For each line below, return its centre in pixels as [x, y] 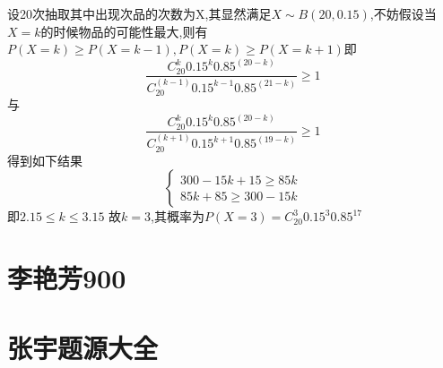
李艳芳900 [67, 277]
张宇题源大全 [83, 348]
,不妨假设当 [403, 13]
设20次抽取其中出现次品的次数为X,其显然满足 [139, 13]
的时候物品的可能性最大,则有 [124, 31]
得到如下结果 [45, 160]
